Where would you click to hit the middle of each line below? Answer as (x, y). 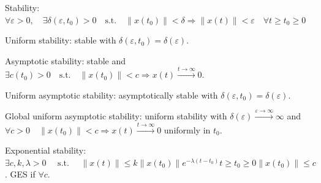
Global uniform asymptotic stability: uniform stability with (116, 116)
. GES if (20, 174)
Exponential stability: (46, 150)
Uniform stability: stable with (61, 40)
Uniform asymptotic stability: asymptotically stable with (111, 95)
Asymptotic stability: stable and (66, 60)
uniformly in (187, 129)
